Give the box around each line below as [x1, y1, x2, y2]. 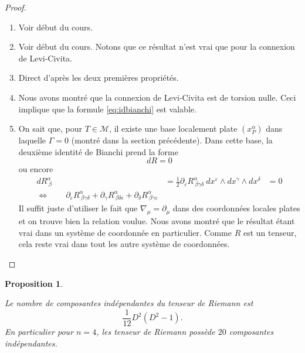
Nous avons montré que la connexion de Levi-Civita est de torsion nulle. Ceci [18, 91, 296, 103]
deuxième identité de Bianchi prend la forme [18, 145, 178, 157]
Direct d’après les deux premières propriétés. [18, 71, 179, 84]
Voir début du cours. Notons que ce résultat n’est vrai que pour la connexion [18, 40, 295, 53]
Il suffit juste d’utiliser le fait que [18, 202, 138, 214]
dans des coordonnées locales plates [172, 202, 300, 214]
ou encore [18, 163, 53, 175]
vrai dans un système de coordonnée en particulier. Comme [18, 226, 232, 238]
